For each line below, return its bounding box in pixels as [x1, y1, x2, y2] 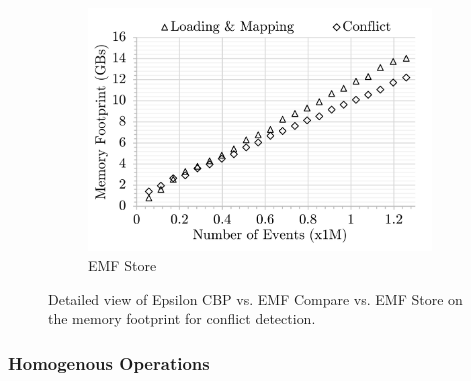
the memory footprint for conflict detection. [48, 308, 316, 329]
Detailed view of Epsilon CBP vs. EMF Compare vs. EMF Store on [48, 288, 463, 309]
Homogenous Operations [8, 350, 210, 375]
